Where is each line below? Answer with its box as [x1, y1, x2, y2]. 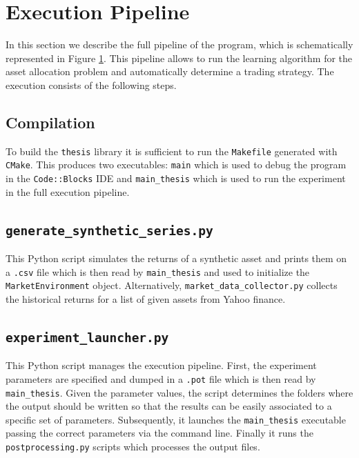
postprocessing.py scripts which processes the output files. [6, 439, 260, 454]
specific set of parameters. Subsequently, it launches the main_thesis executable [6, 412, 346, 426]
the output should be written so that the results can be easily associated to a [6, 399, 332, 413]
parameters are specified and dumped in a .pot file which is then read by [6, 371, 316, 386]
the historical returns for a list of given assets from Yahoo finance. [6, 291, 286, 306]
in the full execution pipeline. [6, 184, 130, 199]
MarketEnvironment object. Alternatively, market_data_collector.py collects [6, 278, 338, 292]
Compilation [6, 111, 95, 132]
